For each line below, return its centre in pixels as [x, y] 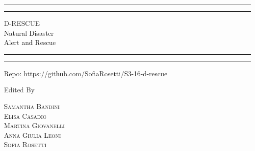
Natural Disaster [29, 32]
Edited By [19, 90]
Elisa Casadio [25, 116]
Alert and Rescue [30, 42]
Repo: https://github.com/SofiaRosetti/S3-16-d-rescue [86, 73]
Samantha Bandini [32, 106]
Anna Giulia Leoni [33, 135]
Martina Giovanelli [34, 125]
